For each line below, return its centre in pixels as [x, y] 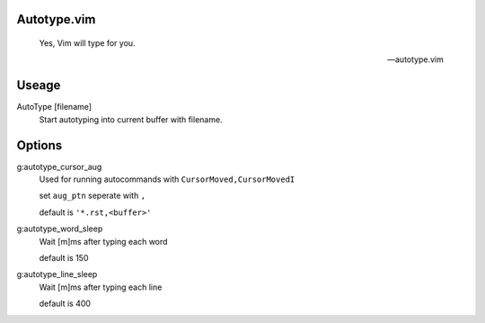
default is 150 [64, 257]
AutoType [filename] [54, 107]
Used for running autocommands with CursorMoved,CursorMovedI [167, 179]
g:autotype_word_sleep [60, 229]
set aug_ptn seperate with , [93, 196]
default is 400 [65, 304]
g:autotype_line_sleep [57, 274]
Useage [39, 85]
